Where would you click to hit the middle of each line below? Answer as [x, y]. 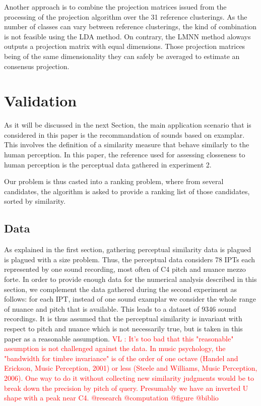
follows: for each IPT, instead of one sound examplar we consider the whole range [130, 299]
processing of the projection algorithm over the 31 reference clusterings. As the [126, 16]
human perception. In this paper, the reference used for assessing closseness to [125, 155]
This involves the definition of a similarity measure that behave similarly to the [127, 144]
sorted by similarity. [35, 201]
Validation [41, 101]
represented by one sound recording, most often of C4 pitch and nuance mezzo [125, 269]
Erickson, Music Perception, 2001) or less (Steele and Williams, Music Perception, [131, 368]
